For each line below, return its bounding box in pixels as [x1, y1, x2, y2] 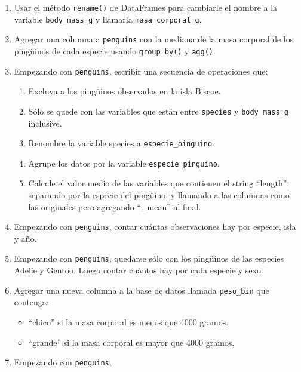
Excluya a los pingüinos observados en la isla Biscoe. [28, 85, 221, 97]
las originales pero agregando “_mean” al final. [28, 200, 201, 213]
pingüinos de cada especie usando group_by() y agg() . [14, 44, 216, 57]
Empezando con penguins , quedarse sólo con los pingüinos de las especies [14, 252, 284, 265]
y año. [14, 232, 37, 244]
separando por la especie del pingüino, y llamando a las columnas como [28, 189, 290, 201]
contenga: [14, 296, 49, 308]
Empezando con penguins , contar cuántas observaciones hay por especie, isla [14, 220, 296, 233]
